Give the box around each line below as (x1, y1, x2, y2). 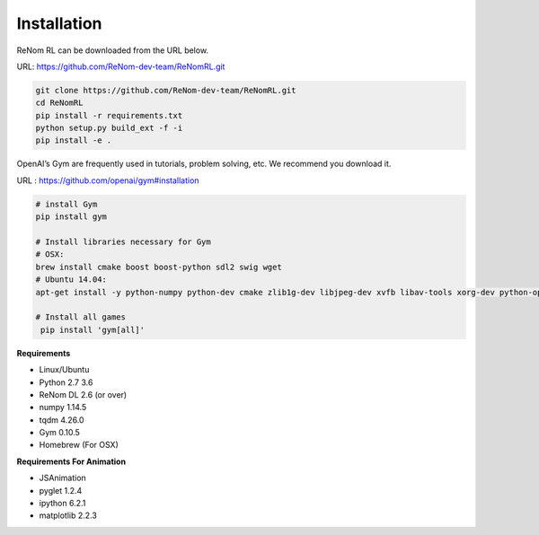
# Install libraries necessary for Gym (35, 237, 211, 247)
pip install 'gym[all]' (40, 324, 146, 335)
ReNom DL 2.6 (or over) (39, 389, 128, 399)
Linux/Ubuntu (39, 364, 90, 375)
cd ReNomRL (35, 98, 84, 108)
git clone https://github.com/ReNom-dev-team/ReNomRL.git (35, 85, 296, 95)
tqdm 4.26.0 (39, 414, 84, 425)
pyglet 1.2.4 (39, 485, 83, 496)
